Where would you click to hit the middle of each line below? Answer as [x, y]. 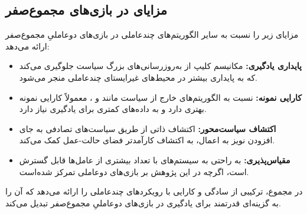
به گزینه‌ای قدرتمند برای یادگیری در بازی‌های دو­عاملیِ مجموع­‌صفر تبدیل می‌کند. [143, 203]
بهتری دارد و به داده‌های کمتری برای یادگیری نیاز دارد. [113, 109]
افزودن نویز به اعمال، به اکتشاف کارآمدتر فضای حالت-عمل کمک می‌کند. [147, 140]
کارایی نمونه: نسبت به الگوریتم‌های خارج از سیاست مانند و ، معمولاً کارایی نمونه [160, 97]
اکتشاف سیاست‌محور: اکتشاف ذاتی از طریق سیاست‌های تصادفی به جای [148, 128]
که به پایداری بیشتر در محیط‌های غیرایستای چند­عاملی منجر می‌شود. [138, 77]
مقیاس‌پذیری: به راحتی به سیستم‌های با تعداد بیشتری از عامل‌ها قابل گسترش [155, 159]
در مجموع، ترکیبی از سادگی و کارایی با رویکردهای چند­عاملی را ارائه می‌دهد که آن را [154, 191]
